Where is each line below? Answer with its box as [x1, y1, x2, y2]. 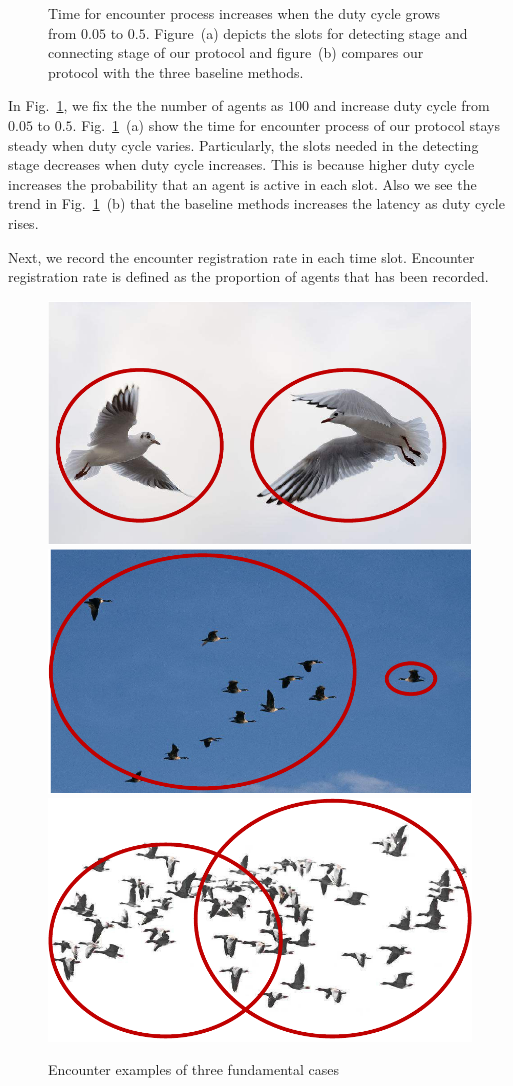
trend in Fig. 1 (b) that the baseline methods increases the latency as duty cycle [8, 193, 505, 214]
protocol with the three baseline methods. [48, 61, 304, 82]
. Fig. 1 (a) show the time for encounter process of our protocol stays [72, 114, 500, 135]
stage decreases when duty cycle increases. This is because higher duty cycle [8, 154, 475, 175]
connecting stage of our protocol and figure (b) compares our [48, 42, 424, 63]
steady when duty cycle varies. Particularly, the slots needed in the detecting [8, 134, 479, 155]
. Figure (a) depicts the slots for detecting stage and [145, 22, 468, 43]
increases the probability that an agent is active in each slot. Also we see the [8, 173, 477, 194]
